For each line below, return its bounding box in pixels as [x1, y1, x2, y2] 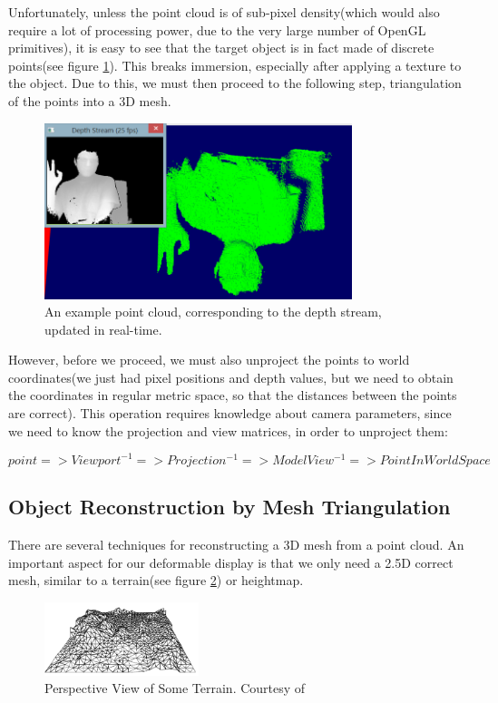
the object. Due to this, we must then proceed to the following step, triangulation [8, 73, 462, 93]
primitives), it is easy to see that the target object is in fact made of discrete [8, 38, 435, 57]
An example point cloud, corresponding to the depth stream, [44, 302, 382, 321]
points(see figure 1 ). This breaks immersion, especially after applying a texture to [8, 55, 462, 74]
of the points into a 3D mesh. [8, 91, 171, 110]
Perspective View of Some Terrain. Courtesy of [44, 679, 306, 698]
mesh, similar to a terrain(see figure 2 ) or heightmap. [8, 571, 304, 590]
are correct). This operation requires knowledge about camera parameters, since [8, 404, 452, 423]
